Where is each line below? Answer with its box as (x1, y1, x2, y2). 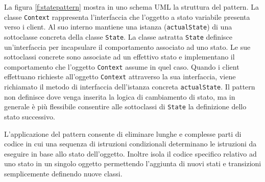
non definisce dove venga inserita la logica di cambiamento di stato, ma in (4, 91, 235, 102)
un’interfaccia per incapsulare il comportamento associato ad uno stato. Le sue (4, 41, 251, 52)
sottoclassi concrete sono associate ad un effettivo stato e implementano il (4, 51, 235, 62)
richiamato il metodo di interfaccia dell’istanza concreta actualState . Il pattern (4, 81, 255, 92)
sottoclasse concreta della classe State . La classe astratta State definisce (4, 31, 232, 42)
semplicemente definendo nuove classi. (4, 168, 123, 178)
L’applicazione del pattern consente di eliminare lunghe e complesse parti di (4, 128, 242, 139)
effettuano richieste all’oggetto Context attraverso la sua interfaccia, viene (4, 71, 236, 82)
